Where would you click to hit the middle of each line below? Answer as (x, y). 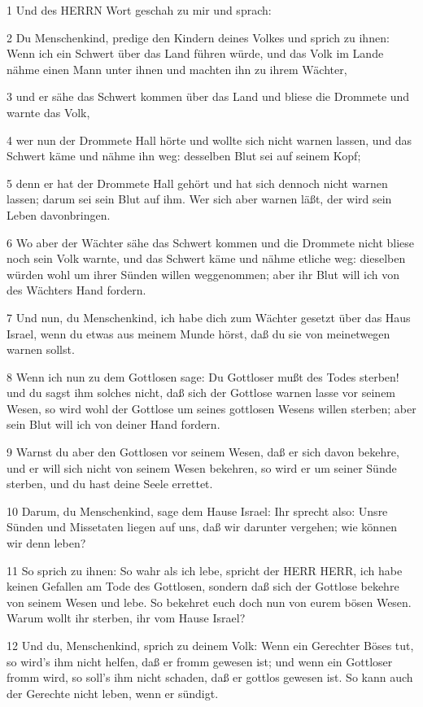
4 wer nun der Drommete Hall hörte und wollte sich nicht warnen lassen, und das (209, 140)
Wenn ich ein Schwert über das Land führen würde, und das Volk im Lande (195, 53)
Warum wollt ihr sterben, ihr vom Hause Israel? (126, 618)
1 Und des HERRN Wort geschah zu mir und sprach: (139, 10)
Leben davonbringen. (59, 214)
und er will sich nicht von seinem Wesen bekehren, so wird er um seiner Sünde (202, 467)
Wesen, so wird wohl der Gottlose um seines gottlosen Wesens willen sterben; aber (211, 408)
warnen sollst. (41, 349)
